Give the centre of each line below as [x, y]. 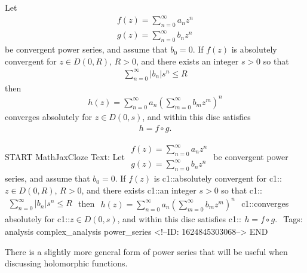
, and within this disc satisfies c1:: [179, 218]
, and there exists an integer [187, 61]
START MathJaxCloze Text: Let [65, 156]
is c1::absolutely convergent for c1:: [218, 178]
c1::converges [265, 203]
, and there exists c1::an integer [139, 190]
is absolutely [254, 49]
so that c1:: [242, 190]
